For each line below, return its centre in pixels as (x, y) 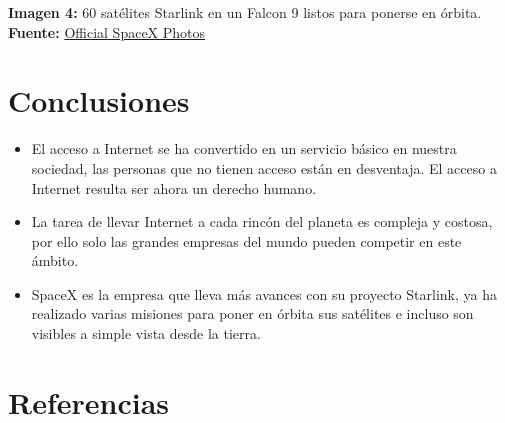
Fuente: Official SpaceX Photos (107, 31)
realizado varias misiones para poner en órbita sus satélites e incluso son (252, 313)
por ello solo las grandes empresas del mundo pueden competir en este (246, 240)
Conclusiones (99, 100)
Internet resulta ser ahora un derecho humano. (174, 187)
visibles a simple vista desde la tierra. (146, 333)
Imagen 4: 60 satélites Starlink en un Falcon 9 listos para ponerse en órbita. (245, 12)
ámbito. (55, 260)
